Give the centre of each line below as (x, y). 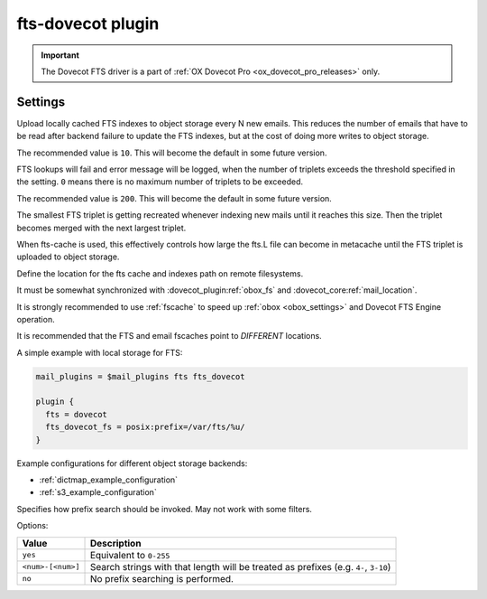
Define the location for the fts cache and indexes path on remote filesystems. (160, 273)
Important (60, 55)
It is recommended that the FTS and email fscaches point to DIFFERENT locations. (169, 336)
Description (115, 543)
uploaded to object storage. (68, 257)
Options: (32, 526)
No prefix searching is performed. (162, 578)
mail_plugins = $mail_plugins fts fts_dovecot (140, 376)
